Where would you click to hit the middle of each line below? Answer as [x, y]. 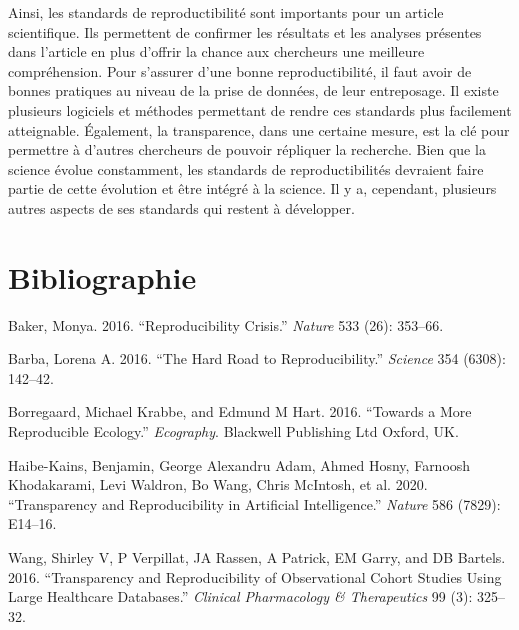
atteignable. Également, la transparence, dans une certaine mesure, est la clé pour [259, 129]
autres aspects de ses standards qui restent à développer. [181, 207]
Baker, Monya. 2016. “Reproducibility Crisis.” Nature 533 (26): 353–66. [226, 324]
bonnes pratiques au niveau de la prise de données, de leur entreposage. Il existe [253, 90]
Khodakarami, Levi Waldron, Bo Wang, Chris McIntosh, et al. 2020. [218, 484]
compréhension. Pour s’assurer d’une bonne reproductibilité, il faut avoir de [240, 70]
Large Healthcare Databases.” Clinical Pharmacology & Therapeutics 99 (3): [240, 596]
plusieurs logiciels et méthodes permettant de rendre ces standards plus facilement [260, 109]
